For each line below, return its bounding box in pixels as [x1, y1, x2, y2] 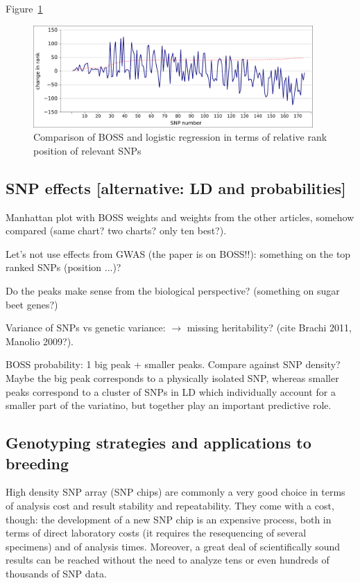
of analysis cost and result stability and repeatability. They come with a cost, [6, 498, 334, 512]
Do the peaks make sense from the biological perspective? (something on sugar [6, 284, 340, 298]
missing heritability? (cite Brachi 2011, [187, 320, 352, 335]
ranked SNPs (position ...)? [6, 260, 121, 275]
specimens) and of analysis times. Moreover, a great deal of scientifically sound [6, 539, 341, 553]
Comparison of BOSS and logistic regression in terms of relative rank [33, 130, 327, 144]
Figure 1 [6, 1, 43, 15]
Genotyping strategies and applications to [6, 432, 311, 453]
